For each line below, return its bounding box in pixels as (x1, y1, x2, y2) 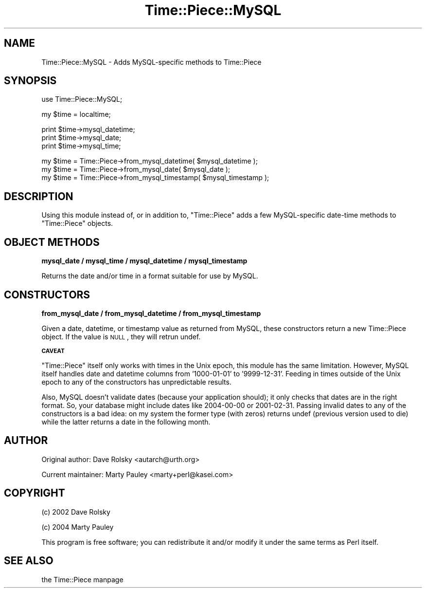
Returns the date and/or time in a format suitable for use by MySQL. (41, 272, 258, 280)
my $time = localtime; (41, 110, 111, 119)
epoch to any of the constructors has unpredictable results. (41, 377, 231, 386)
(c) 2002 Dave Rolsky (41, 507, 110, 516)
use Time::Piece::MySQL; (41, 95, 123, 104)
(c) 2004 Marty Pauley (41, 522, 114, 531)
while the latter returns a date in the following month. (41, 417, 211, 426)
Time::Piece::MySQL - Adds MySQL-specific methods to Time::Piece (41, 57, 262, 66)
